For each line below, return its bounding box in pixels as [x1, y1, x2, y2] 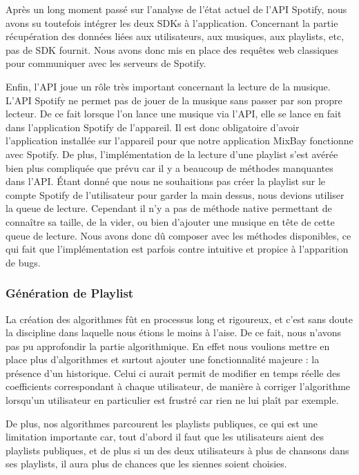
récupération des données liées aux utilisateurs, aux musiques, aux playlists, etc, [6, 29, 345, 43]
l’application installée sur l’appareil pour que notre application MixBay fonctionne [6, 133, 353, 148]
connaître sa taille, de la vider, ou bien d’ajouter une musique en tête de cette [6, 214, 335, 229]
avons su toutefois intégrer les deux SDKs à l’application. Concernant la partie [6, 15, 338, 30]
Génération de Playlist [6, 284, 134, 302]
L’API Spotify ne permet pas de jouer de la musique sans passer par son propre [6, 93, 342, 107]
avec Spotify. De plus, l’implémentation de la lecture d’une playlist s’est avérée [6, 146, 338, 161]
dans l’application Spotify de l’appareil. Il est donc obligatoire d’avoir [6, 119, 300, 134]
